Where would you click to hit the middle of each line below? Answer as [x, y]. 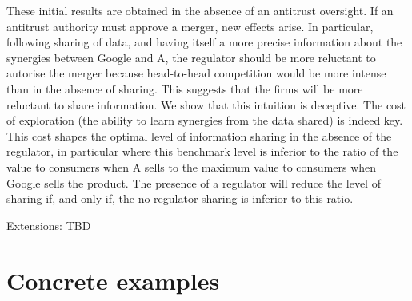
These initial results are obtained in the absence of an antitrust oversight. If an [200, 10]
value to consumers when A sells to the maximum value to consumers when [192, 166]
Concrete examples [113, 280]
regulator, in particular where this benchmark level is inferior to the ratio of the [202, 151]
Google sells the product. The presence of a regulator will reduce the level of [194, 182]
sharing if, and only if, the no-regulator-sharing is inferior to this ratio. [180, 198]
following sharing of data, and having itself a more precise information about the [204, 42]
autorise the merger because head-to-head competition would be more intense [196, 73]
